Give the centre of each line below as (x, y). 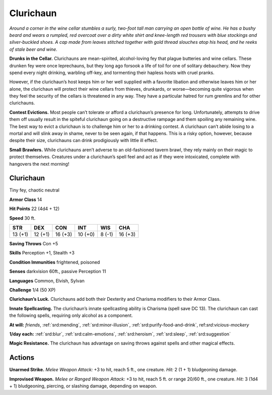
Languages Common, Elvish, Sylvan (47, 281)
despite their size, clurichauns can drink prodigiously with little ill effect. (84, 141)
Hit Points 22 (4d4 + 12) (35, 209)
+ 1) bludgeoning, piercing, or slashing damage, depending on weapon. (83, 386)
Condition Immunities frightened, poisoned (55, 262)
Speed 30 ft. (22, 218)
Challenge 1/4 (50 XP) (32, 290)
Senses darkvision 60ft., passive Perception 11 (58, 272)
